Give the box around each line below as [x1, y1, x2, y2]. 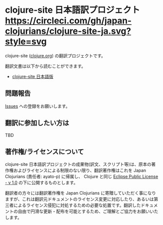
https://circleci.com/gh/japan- [5, 15, 132, 26]
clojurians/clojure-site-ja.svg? [5, 25, 131, 37]
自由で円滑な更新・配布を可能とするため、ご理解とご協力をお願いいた [18, 208, 159, 214]
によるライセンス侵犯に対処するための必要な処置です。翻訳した [13, 202, 141, 208]
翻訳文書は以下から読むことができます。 [5, 63, 86, 69]
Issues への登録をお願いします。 [5, 103, 70, 109]
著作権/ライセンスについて [5, 147, 84, 156]
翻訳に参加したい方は [5, 119, 69, 127]
